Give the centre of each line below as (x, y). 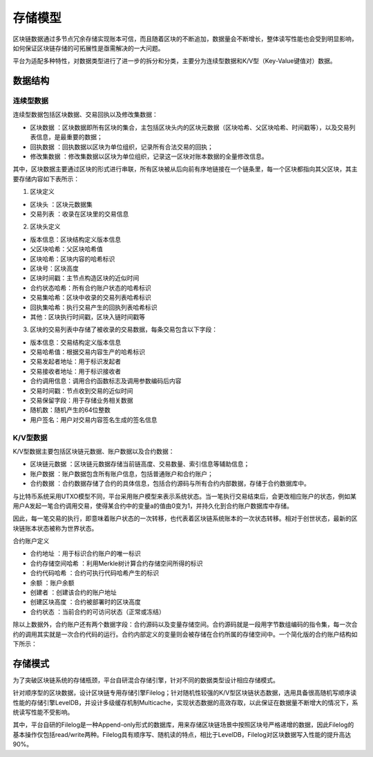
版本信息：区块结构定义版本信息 (75, 239)
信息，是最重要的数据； (69, 137)
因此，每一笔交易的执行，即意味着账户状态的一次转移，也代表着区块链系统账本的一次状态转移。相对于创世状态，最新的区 (185, 518)
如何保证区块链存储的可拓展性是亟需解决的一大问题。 (88, 48)
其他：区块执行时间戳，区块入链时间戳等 (87, 317)
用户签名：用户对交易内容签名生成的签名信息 (94, 419)
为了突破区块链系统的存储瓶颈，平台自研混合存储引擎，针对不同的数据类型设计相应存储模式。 (146, 680)
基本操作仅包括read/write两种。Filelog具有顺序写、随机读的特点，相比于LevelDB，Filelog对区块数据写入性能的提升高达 (182, 734)
